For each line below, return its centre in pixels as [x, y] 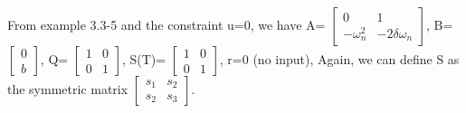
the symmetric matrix [68, 89]
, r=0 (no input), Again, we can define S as [339, 59]
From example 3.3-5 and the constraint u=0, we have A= [166, 24]
